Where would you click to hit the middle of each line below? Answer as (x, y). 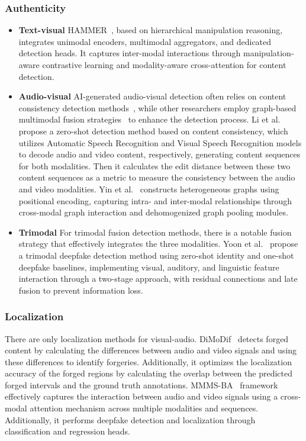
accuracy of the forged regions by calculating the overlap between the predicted (149, 373)
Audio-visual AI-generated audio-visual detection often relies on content (152, 96)
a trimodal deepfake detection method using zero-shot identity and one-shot (156, 255)
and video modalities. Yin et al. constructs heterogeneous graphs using (149, 189)
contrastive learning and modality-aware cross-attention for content (164, 65)
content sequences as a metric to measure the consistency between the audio (157, 177)
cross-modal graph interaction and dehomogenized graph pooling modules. (153, 212)
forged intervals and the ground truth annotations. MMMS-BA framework (141, 384)
